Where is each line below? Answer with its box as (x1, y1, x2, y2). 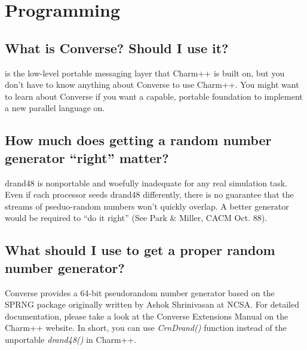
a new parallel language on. (5, 102, 105, 114)
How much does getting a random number (5, 131, 272, 149)
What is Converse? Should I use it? (5, 38, 229, 57)
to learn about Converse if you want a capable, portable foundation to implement (5, 90, 303, 102)
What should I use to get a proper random (5, 241, 275, 259)
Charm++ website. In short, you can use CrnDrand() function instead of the (5, 321, 287, 334)
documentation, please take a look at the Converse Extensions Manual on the (5, 309, 288, 322)
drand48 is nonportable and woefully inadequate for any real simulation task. (5, 176, 287, 189)
